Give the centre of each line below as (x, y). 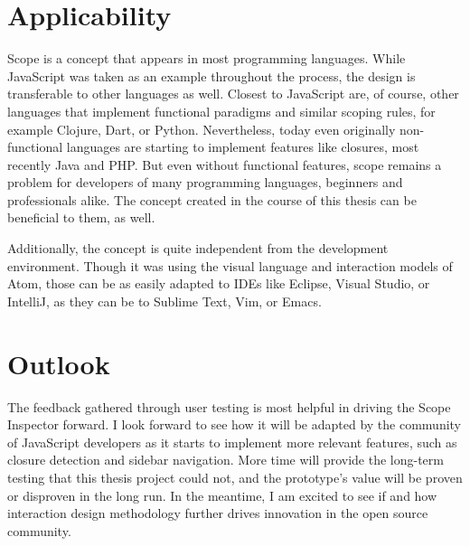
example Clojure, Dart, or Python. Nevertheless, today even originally (202, 129)
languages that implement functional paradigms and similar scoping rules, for (221, 111)
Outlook (59, 363)
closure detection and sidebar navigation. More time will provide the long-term (226, 460)
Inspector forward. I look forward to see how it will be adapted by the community (235, 424)
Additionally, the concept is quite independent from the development (198, 248)
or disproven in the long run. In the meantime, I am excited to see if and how (222, 495)
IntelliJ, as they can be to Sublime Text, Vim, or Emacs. (164, 301)
